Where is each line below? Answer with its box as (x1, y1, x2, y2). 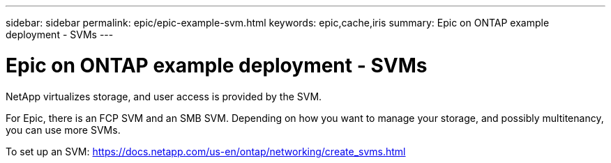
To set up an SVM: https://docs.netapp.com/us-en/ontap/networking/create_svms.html (6, 145, 406, 157)
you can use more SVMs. (6, 123, 121, 136)
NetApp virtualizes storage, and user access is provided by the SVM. (6, 90, 322, 102)
